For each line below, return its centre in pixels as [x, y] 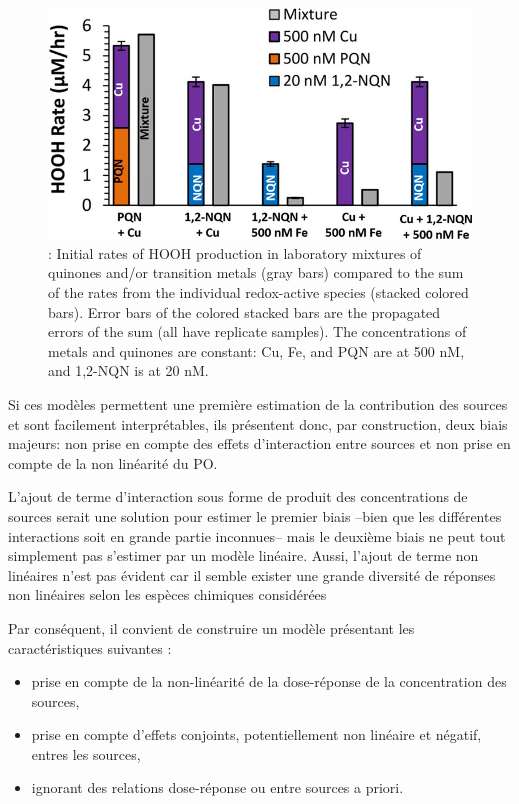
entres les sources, [86, 753]
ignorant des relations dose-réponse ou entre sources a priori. [217, 787]
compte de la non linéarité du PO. [113, 462]
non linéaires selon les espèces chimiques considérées [167, 594]
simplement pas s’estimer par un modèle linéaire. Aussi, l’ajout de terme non [243, 555]
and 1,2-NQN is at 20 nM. [128, 370]
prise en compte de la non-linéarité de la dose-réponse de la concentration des [269, 681]
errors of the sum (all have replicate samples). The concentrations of [257, 331]
